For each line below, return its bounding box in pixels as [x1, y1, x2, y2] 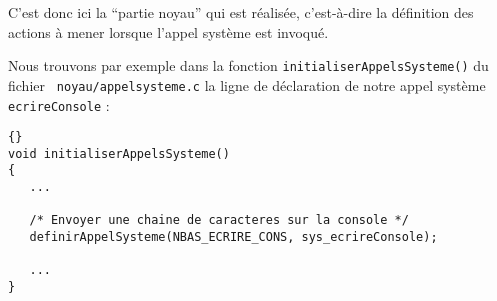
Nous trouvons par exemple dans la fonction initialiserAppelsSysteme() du [8, 55, 489, 76]
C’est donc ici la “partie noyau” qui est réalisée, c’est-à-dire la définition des [8, 2, 474, 22]
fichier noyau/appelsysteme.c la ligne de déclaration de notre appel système [8, 74, 486, 95]
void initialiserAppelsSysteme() [8, 146, 230, 161]
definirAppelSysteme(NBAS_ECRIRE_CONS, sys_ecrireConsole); [29, 230, 438, 245]
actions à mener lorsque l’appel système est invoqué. [8, 21, 329, 42]
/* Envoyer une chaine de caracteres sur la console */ [29, 213, 409, 228]
